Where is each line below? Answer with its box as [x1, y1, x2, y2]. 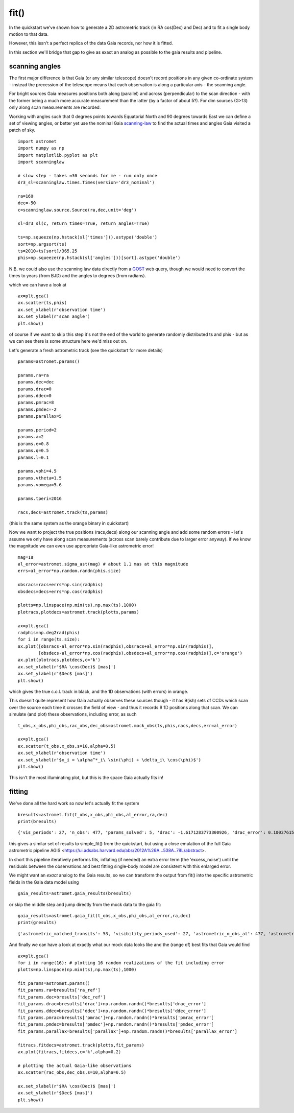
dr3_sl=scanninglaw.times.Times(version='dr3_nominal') [18, 180, 155, 186]
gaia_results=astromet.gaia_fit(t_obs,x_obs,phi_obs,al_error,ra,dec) [18, 913, 191, 918]
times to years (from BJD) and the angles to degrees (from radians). [9, 273, 147, 279]
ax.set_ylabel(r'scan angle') [18, 314, 91, 319]
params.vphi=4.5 [18, 468, 57, 474]
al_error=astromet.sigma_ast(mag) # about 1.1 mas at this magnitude [18, 561, 189, 567]
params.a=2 [18, 434, 44, 440]
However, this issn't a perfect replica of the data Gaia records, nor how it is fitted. [9, 40, 173, 46]
